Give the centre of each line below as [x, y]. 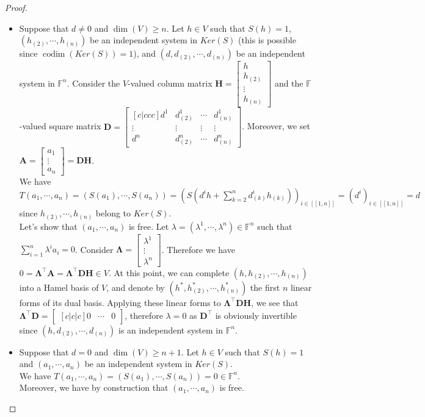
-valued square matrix [60, 126]
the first [265, 287]
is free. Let [149, 226]
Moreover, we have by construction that [94, 387]
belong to [113, 213]
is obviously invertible [256, 315]
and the [289, 83]
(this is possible [267, 40]
